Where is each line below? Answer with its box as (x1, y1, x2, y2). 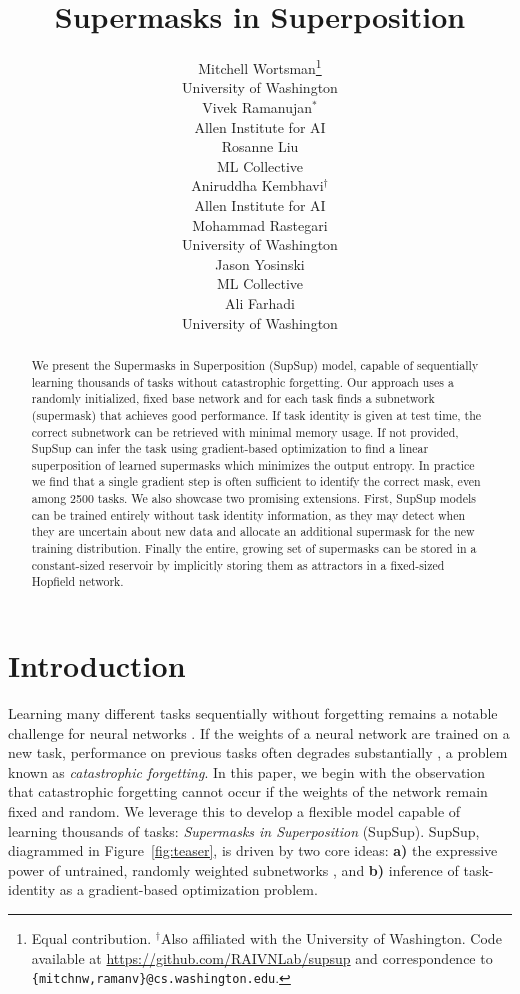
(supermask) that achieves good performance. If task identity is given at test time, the (31, 406, 482, 423)
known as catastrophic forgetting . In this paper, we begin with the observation (8, 761, 486, 782)
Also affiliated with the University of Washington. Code (160, 927, 502, 948)
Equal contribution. (31, 927, 152, 948)
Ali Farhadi (225, 292, 295, 313)
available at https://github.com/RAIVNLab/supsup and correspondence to (31, 947, 493, 968)
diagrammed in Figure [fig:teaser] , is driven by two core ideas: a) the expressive (8, 840, 498, 861)
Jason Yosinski (215, 253, 305, 274)
